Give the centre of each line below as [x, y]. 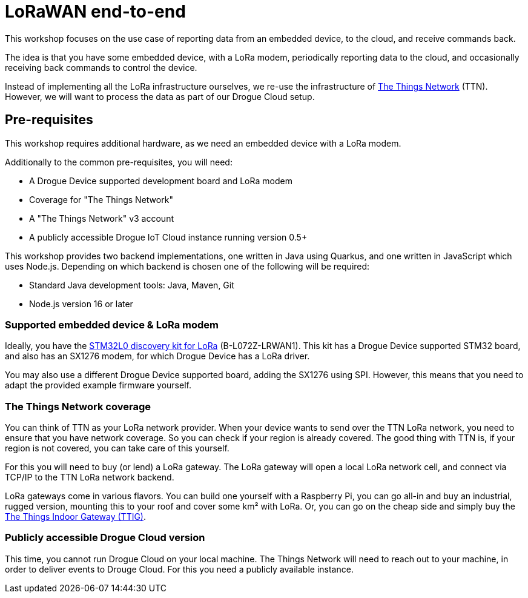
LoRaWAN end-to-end [95, 12]
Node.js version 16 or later [81, 304]
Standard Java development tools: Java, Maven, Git [132, 285]
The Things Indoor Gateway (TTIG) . [76, 517]
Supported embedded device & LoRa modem [112, 324]
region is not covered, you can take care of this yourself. [117, 448]
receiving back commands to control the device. [101, 67]
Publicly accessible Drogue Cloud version [105, 538]
